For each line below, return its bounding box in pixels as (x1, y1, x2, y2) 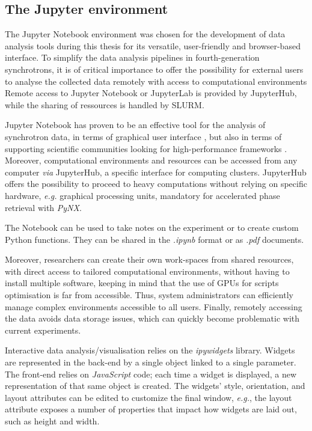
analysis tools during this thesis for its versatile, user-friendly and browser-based (5, 39, 301, 52)
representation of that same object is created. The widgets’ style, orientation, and (5, 379, 305, 392)
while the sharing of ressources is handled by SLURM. (5, 98, 204, 111)
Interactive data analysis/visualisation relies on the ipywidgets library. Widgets (5, 344, 295, 356)
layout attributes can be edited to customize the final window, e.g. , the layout (5, 391, 292, 403)
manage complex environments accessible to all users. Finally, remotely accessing (5, 300, 302, 313)
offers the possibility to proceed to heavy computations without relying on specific (5, 177, 307, 190)
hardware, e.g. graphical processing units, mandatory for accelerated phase (5, 189, 280, 201)
